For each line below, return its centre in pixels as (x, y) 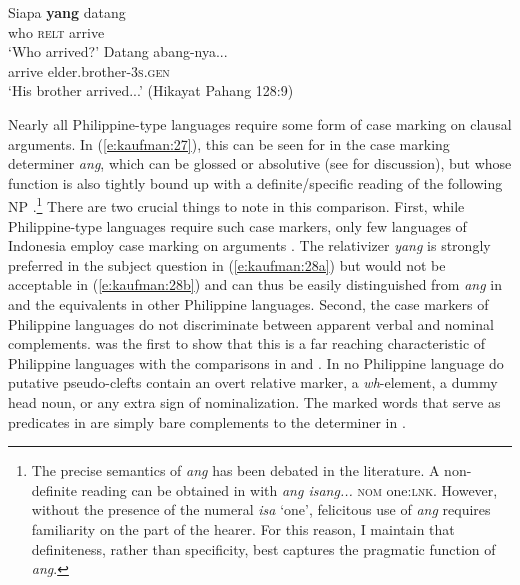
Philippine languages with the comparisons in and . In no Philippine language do (256, 362)
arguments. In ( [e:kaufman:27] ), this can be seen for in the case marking (229, 143)
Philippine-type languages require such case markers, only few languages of (237, 225)
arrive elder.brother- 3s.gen (89, 70)
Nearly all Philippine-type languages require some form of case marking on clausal (260, 123)
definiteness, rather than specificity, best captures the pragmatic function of (263, 548)
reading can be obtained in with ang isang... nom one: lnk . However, (289, 489)
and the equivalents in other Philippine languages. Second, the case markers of (248, 303)
